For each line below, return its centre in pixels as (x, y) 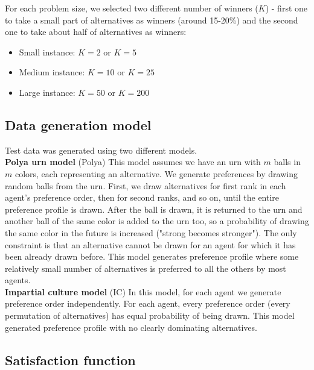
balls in (287, 162)
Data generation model (78, 124)
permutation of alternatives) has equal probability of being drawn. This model (150, 315)
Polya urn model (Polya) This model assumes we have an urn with (133, 162)
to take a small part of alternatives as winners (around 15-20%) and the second (152, 20)
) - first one (286, 8)
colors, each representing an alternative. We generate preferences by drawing (156, 173)
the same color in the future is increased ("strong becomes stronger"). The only (151, 232)
